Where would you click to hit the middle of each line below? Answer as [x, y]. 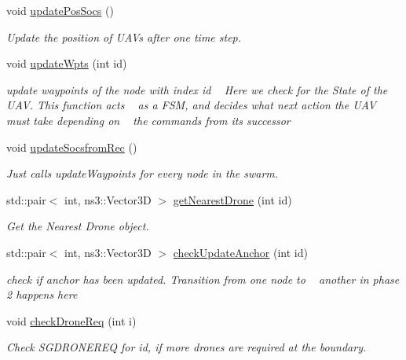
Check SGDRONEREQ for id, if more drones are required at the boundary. [187, 347]
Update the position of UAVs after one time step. [124, 37]
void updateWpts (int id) [67, 63]
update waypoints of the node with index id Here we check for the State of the [197, 89]
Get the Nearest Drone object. [78, 226]
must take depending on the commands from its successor [148, 120]
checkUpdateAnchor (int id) [240, 252]
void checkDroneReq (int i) [71, 320]
